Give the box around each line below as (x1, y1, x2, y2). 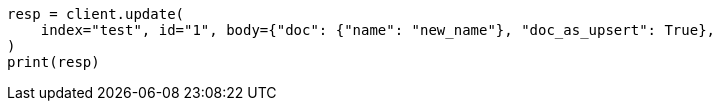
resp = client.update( (7, 6, 185, 22)
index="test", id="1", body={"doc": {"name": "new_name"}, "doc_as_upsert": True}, (40, 22, 716, 38)
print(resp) (7, 54, 100, 70)
